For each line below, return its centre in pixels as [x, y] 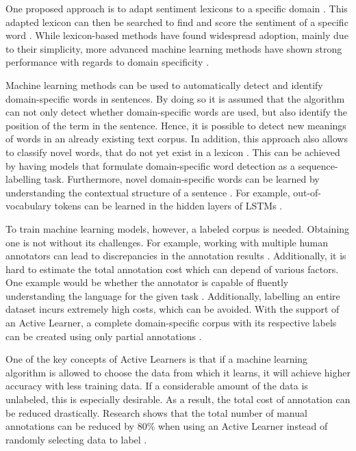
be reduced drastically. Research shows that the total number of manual [156, 412]
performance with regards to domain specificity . [107, 62]
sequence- [318, 165]
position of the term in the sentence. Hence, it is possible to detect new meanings [176, 125]
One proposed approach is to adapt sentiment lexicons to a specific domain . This [177, 8]
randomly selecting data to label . [76, 439]
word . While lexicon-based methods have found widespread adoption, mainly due [177, 35]
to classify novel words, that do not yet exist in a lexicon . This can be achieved [173, 152]
